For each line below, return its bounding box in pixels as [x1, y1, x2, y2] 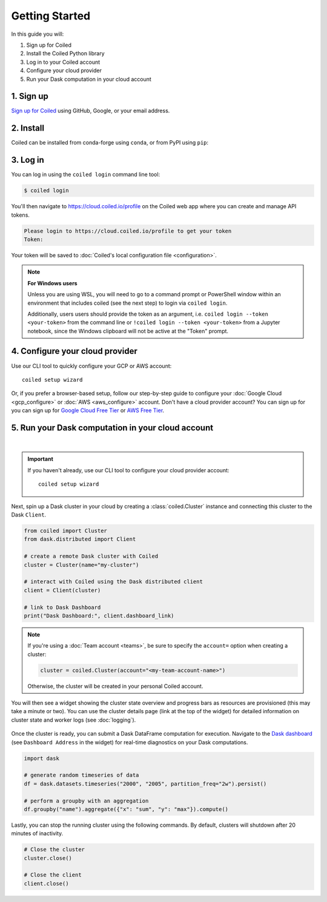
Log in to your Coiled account [26, 58, 101, 66]
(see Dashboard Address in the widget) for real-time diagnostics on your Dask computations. [11, 738, 248, 746]
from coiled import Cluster [24, 527, 107, 534]
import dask [24, 754, 60, 762]
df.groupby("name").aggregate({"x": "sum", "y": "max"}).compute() [24, 805, 229, 813]
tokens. [11, 211, 30, 219]
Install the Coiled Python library [26, 50, 105, 57]
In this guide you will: [11, 30, 64, 38]
